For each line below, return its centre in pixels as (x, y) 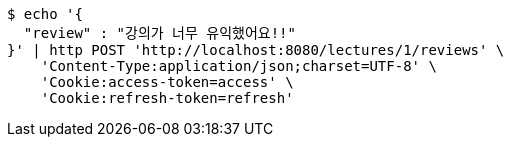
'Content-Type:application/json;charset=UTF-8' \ (238, 66)
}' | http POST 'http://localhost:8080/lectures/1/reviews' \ (256, 50)
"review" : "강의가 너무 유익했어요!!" (159, 33)
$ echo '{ (45, 14)
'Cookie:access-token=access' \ (167, 82)
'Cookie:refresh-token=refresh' (167, 98)
